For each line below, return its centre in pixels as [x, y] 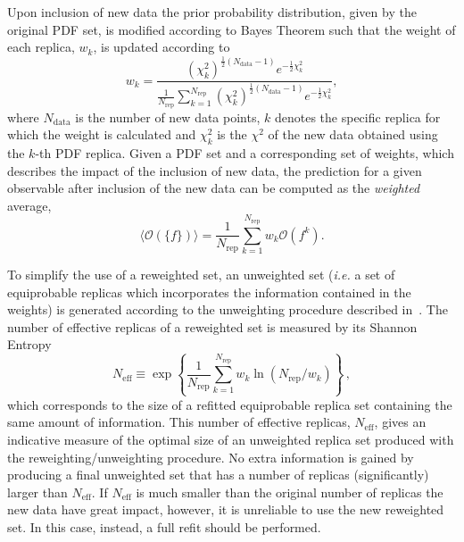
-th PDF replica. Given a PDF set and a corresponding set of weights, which [244, 153]
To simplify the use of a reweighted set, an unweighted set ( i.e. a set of [201, 274]
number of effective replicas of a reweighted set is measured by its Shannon [212, 326]
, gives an [400, 422]
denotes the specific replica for [357, 117]
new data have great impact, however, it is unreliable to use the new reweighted [226, 509]
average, [29, 205]
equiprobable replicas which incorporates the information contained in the [209, 292]
